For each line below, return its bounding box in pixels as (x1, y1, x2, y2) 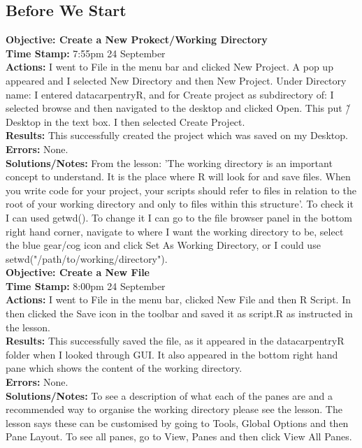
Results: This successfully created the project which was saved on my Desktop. (6, 128, 348, 143)
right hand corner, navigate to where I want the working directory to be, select (6, 224, 344, 238)
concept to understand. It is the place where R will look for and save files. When (6, 169, 351, 184)
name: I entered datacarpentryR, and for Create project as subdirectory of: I (6, 87, 334, 101)
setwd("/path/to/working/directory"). (6, 251, 168, 266)
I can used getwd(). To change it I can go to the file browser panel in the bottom (6, 210, 353, 224)
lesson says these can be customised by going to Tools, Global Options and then (6, 415, 349, 430)
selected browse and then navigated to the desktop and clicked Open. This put (6, 101, 342, 115)
